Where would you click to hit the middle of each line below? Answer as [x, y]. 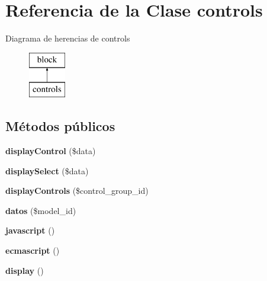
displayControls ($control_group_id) [77, 191]
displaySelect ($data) [47, 170]
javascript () [30, 230]
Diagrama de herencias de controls [68, 38]
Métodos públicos [60, 126]
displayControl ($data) [51, 151]
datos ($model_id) [41, 210]
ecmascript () [33, 250]
